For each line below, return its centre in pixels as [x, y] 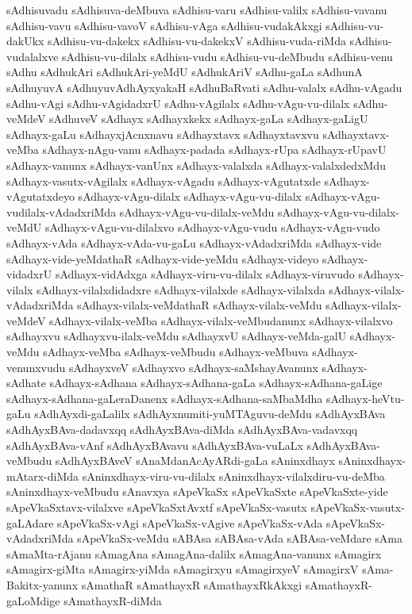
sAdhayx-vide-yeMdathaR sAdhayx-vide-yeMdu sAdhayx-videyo [163, 258]
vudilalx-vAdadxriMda [62, 211]
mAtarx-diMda [43, 476]
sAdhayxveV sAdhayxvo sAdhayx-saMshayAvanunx [193, 367]
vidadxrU [29, 274]
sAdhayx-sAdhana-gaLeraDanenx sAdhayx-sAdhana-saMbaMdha [165, 398]
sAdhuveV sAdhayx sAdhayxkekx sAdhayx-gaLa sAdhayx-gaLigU [209, 119]
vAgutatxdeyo [40, 196]
